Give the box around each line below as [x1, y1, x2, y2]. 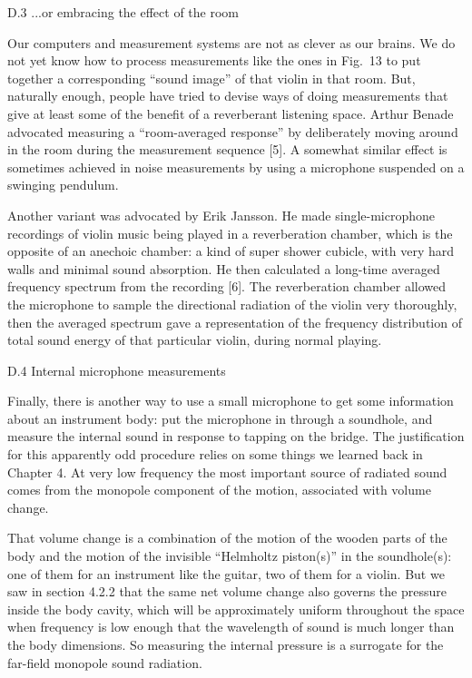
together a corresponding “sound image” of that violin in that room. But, [7, 68, 416, 87]
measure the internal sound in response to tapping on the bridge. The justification [7, 427, 465, 446]
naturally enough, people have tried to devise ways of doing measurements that [7, 86, 448, 105]
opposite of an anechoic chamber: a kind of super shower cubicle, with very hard [7, 241, 454, 260]
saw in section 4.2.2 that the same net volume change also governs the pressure [7, 582, 447, 601]
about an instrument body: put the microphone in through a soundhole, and [7, 408, 433, 427]
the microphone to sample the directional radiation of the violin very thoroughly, [7, 294, 457, 313]
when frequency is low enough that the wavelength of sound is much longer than [7, 617, 455, 636]
